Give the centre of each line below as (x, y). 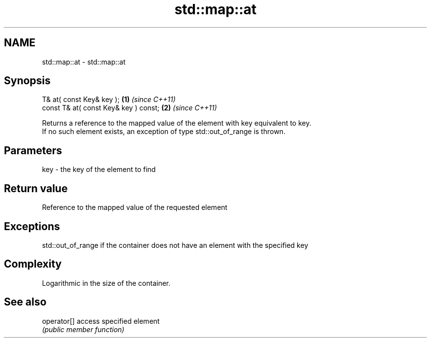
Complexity (33, 264)
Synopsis (27, 81)
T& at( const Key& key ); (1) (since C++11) (109, 100)
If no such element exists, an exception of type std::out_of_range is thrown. (164, 132)
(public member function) (83, 329)
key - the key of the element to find (99, 170)
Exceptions (32, 226)
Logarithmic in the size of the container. (106, 283)
